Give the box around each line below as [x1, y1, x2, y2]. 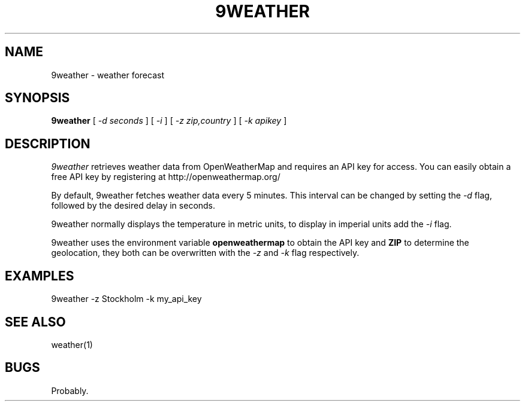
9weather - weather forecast [51, 69, 164, 80]
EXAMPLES [5, 268, 74, 283]
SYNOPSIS [5, 90, 70, 106]
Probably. [51, 385, 89, 396]
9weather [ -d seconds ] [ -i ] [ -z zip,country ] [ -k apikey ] [51, 115, 287, 126]
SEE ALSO [5, 314, 66, 329]
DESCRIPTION [5, 136, 90, 151]
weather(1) [51, 339, 93, 350]
